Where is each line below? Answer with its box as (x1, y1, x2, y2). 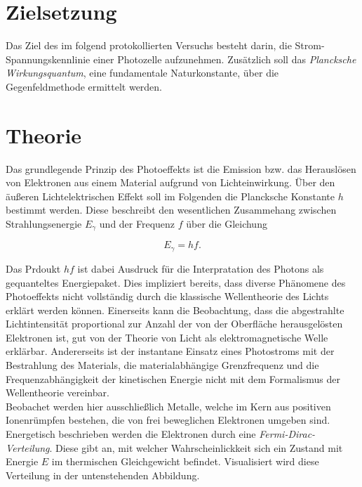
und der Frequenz (99, 216, 175, 230)
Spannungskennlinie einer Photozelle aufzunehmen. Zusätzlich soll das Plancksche (6, 51, 356, 66)
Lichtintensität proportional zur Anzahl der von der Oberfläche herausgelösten (6, 316, 343, 331)
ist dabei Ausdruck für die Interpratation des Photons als (77, 261, 324, 275)
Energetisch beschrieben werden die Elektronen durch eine (6, 427, 256, 441)
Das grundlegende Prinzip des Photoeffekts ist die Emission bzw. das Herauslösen (6, 161, 356, 176)
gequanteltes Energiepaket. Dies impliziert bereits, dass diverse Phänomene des (6, 275, 346, 290)
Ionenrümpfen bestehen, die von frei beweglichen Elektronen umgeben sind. (6, 413, 330, 427)
